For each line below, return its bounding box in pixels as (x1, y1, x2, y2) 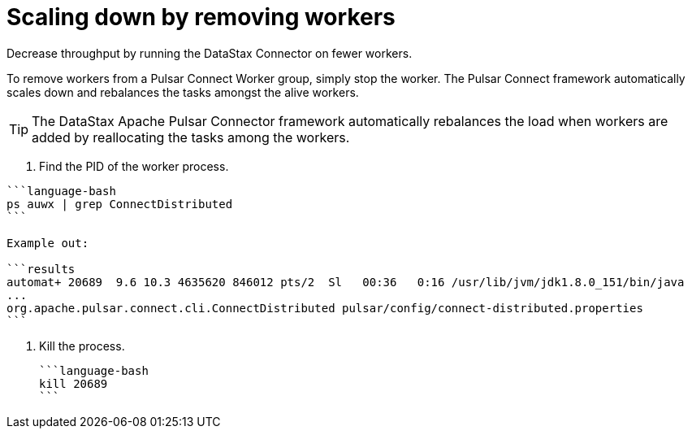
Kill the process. (39, 338, 125, 353)
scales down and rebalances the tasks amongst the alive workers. (6, 85, 359, 99)
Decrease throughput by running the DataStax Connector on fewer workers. (6, 46, 413, 60)
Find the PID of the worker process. (39, 159, 229, 173)
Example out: (6, 236, 89, 250)
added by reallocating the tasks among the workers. (32, 128, 350, 146)
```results (6, 262, 76, 276)
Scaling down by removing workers (6, 3, 396, 31)
